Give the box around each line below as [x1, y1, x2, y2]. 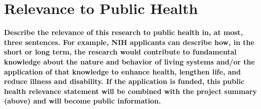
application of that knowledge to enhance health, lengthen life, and [4, 66, 241, 76]
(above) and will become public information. [4, 95, 161, 106]
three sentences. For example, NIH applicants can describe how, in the [4, 36, 254, 47]
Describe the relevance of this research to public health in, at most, [4, 27, 243, 37]
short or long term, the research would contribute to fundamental [4, 46, 237, 57]
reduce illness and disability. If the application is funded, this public [4, 76, 244, 86]
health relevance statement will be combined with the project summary [4, 85, 257, 96]
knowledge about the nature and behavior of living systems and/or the [4, 56, 255, 66]
